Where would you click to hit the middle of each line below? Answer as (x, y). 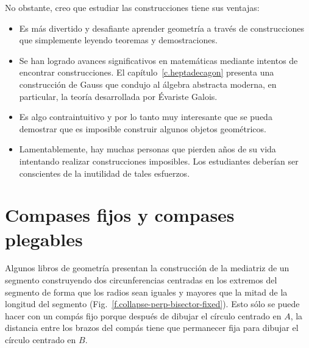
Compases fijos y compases (120, 215)
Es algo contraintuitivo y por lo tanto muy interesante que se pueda (146, 117)
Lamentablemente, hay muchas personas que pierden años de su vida (147, 149)
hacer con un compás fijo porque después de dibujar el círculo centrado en (143, 315)
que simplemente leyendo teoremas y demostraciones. (118, 40)
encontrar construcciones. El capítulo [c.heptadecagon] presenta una (147, 72)
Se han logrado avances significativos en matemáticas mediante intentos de (158, 60)
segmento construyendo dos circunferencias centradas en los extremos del (141, 280)
